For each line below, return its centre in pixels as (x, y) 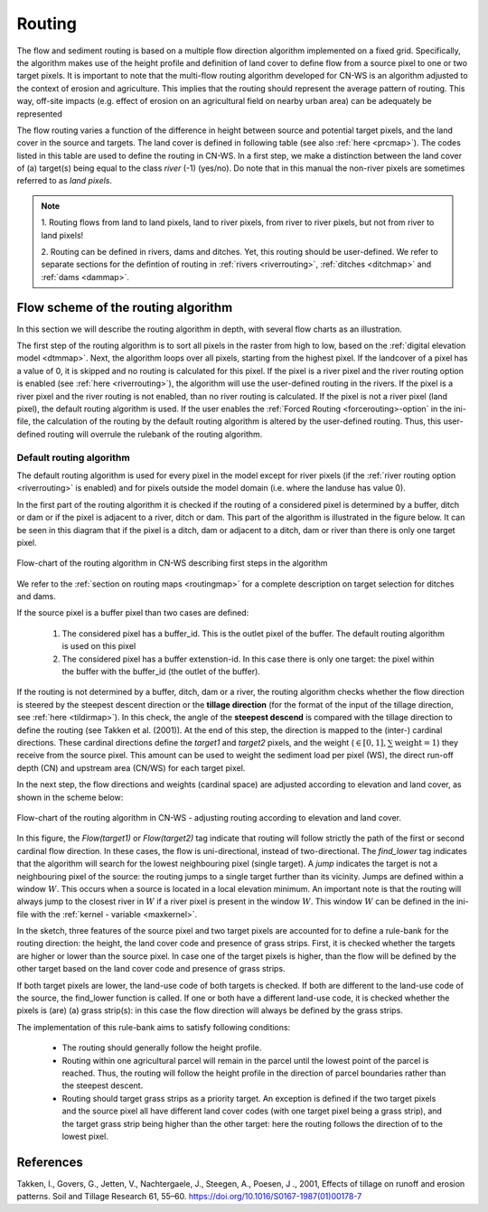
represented (39, 114)
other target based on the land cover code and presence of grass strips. (151, 969)
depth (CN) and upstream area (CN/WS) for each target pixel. (131, 767)
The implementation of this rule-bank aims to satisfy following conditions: (154, 1027)
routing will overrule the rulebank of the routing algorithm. (155, 434)
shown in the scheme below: (70, 797)
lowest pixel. (85, 1136)
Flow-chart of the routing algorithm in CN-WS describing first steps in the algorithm (172, 563)
